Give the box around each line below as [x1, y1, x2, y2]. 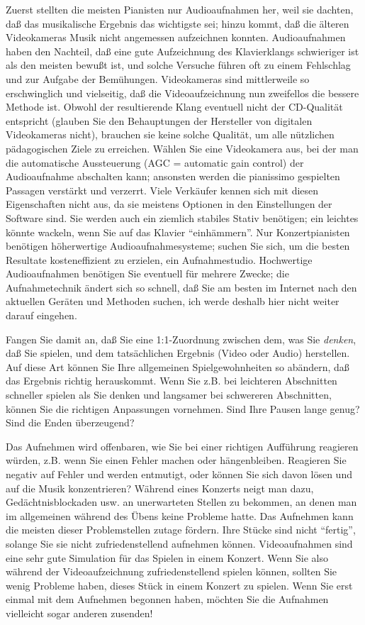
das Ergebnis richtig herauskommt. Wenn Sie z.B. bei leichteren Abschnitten [6, 373, 337, 388]
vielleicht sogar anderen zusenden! [6, 605, 153, 620]
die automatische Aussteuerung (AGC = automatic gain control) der [6, 155, 304, 170]
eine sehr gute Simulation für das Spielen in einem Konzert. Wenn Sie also [6, 550, 328, 565]
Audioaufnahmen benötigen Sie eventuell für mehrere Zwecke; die [6, 266, 289, 281]
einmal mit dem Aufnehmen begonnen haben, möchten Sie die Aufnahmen [6, 592, 329, 607]
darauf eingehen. [6, 308, 77, 323]
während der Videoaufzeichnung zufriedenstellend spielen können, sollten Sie [6, 564, 337, 579]
